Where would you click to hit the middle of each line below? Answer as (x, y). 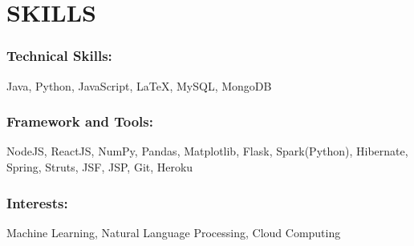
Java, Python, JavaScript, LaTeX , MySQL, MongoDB (139, 85)
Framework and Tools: (80, 121)
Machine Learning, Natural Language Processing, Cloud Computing (174, 232)
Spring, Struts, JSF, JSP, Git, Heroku (100, 167)
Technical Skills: (59, 56)
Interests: (37, 202)
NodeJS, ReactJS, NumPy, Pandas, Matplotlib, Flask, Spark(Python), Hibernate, (207, 151)
